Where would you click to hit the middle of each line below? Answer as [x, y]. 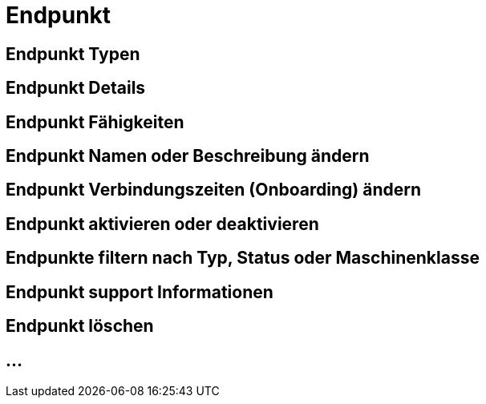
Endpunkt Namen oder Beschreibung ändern [188, 156]
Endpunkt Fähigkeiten [95, 122]
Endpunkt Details [76, 88]
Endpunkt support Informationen [140, 292]
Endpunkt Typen [73, 54]
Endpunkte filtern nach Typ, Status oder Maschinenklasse [243, 258]
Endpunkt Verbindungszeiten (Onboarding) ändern [214, 190]
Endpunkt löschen [80, 326]
